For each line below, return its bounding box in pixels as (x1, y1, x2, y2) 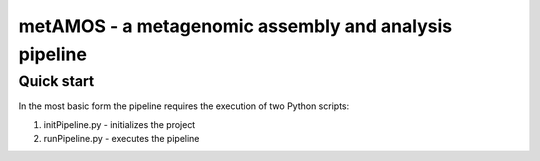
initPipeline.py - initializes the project (43, 118, 196, 130)
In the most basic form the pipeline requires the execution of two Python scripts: (18, 100, 350, 112)
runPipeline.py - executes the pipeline (43, 132, 200, 144)
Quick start (18, 72, 95, 90)
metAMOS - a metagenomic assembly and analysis (18, 15, 453, 37)
